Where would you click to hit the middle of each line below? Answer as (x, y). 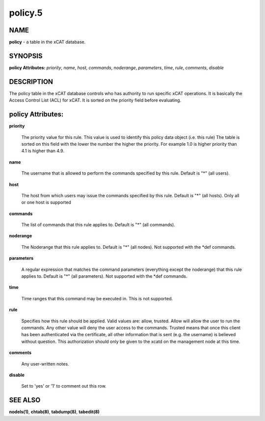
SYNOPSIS (26, 56)
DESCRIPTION (31, 82)
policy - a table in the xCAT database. (47, 42)
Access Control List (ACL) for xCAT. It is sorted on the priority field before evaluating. (95, 100)
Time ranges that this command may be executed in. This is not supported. (97, 298)
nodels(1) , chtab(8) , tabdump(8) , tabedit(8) (54, 412)
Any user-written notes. (45, 364)
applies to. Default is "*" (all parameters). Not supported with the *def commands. (104, 276)
